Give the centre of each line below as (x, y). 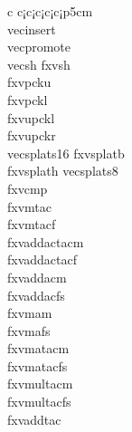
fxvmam (30, 313)
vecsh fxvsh (39, 64)
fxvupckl (31, 117)
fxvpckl (28, 99)
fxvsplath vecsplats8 (63, 171)
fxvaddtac (34, 419)
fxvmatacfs (38, 365)
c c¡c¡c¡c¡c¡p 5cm (50, 11)
